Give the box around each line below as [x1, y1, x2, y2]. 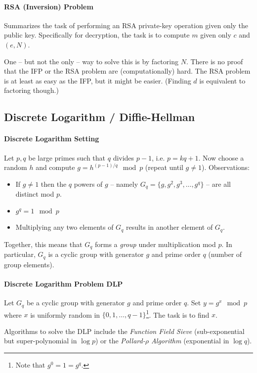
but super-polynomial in [4, 335, 77, 346]
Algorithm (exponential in [151, 335, 229, 346]
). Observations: [201, 162, 250, 172]
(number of [208, 249, 242, 259]
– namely [110, 178, 138, 189]
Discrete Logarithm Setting [4, 133, 99, 144]
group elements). [4, 259, 54, 269]
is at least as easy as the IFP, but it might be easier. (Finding [4, 75, 191, 85]
